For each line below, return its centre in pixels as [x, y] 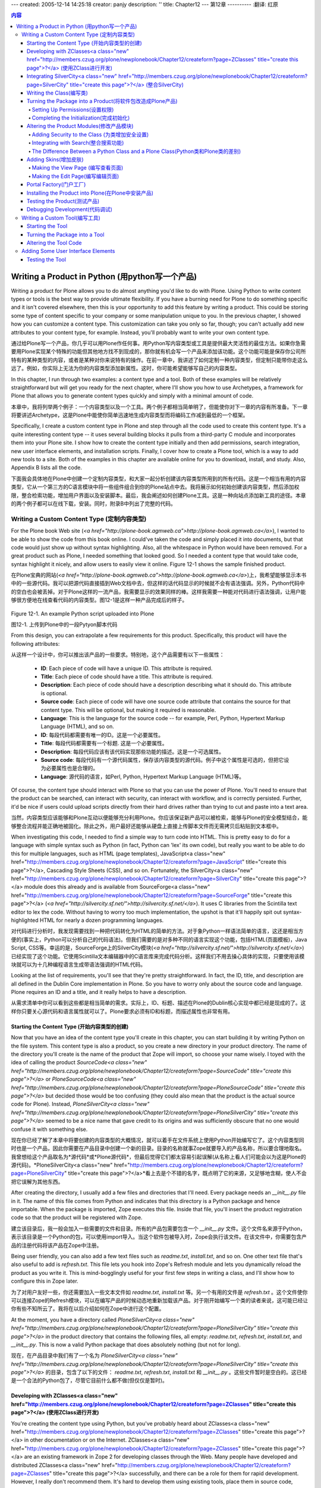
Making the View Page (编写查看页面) [78, 168]
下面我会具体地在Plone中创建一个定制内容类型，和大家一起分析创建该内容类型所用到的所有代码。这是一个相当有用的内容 [158, 479]
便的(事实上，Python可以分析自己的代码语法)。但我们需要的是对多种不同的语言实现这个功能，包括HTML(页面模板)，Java [159, 939]
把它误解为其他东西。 [37, 1181]
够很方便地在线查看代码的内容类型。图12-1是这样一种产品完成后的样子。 [99, 600]
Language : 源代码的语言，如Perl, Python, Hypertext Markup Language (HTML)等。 [143, 776]
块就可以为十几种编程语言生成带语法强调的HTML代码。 [78, 964]
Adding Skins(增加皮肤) [55, 160]
